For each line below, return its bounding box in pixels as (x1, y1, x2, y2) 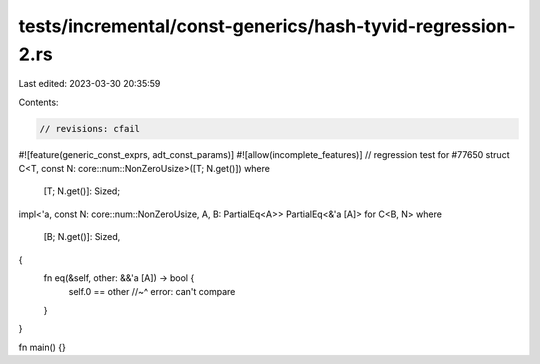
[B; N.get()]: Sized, (43, 231, 121, 243)
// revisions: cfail (39, 123, 140, 134)
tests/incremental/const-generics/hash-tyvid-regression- (18, 15, 516, 37)
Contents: (18, 96, 59, 108)
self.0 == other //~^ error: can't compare (68, 286, 236, 298)
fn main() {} (18, 341, 67, 353)
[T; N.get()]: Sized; (43, 185, 120, 197)
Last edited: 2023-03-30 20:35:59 (18, 78, 161, 90)
